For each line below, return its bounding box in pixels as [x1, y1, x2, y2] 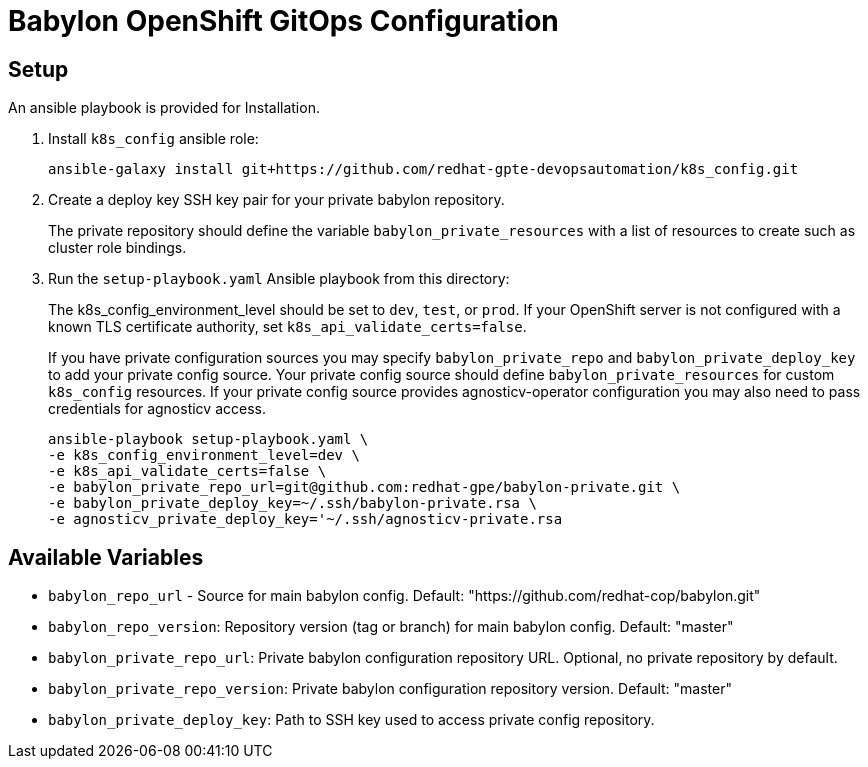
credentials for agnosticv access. [48, 400, 266, 418]
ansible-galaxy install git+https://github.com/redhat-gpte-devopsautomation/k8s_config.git [48, 161, 799, 178]
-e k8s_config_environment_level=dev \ [48, 447, 360, 464]
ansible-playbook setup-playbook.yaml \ [48, 431, 369, 448]
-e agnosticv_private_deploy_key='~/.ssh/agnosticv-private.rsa [48, 511, 563, 528]
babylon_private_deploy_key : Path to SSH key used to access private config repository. [48, 711, 655, 729]
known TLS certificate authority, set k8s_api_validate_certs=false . [48, 318, 527, 336]
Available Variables [8, 544, 204, 570]
